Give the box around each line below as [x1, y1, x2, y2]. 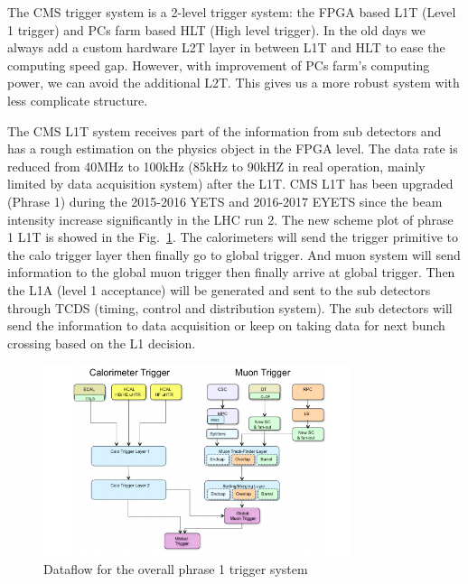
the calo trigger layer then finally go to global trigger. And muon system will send [7, 245, 461, 264]
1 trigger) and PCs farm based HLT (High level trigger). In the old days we [7, 20, 426, 39]
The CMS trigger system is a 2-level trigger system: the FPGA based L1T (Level [7, 3, 456, 21]
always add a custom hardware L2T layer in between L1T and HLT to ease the [7, 38, 445, 57]
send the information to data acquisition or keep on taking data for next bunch [7, 316, 445, 335]
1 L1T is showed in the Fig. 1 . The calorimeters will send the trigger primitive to [7, 227, 459, 246]
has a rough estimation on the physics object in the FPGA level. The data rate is [7, 139, 458, 158]
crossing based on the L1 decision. [7, 333, 196, 352]
